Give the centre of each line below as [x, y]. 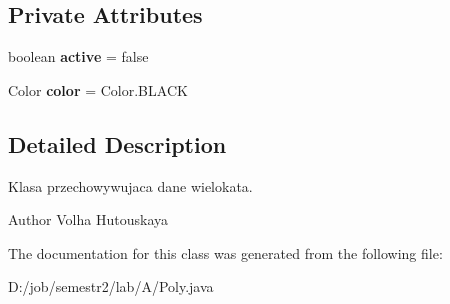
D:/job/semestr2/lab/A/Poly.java [111, 286]
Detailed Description [117, 143]
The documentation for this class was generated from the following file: [225, 252]
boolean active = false [78, 56]
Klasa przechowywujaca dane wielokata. [130, 185]
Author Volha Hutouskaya [88, 219]
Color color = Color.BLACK [98, 89]
